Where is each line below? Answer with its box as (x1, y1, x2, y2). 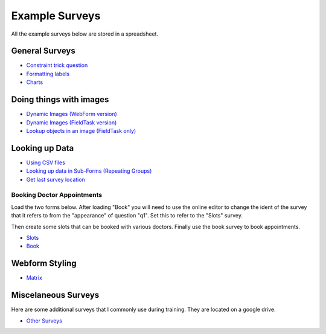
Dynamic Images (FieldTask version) (26, 118, 117, 126)
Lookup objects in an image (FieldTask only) (26, 127, 136, 134)
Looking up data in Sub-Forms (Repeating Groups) (26, 167, 152, 175)
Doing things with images (11, 94, 109, 105)
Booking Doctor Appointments (11, 191, 103, 199)
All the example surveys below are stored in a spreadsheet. (11, 30, 159, 37)
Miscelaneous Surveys (11, 290, 100, 300)
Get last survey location (26, 176, 86, 183)
